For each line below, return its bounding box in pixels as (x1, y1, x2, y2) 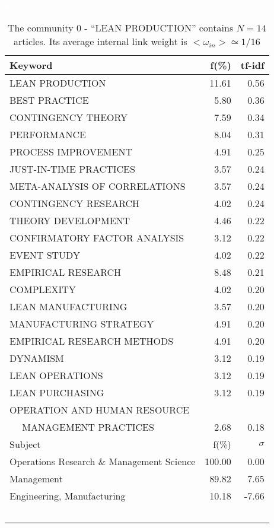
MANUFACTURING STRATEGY (9, 316, 154, 330)
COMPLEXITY (9, 282, 76, 296)
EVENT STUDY (9, 247, 80, 262)
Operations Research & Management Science (9, 454, 196, 468)
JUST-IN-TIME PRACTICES (9, 161, 135, 176)
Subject (9, 437, 41, 451)
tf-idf (240, 58, 265, 72)
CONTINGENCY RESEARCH (9, 196, 140, 210)
